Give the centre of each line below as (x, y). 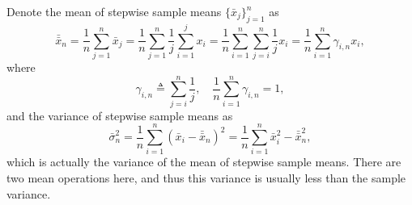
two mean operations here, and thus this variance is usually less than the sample (206, 177)
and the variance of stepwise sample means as (120, 115)
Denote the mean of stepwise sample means (114, 11)
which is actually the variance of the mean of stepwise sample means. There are (204, 162)
